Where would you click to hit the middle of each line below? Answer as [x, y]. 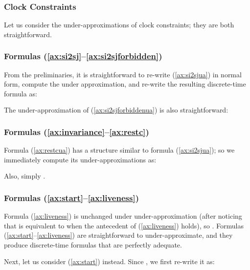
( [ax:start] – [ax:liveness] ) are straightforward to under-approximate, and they [118, 235]
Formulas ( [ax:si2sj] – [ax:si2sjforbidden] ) [83, 56]
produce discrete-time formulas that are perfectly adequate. [93, 245]
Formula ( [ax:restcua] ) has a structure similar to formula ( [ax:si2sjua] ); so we [119, 150]
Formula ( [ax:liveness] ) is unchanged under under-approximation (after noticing [123, 216]
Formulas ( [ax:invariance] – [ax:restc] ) [77, 131]
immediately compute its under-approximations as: [80, 159]
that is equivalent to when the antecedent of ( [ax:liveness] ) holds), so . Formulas [124, 225]
